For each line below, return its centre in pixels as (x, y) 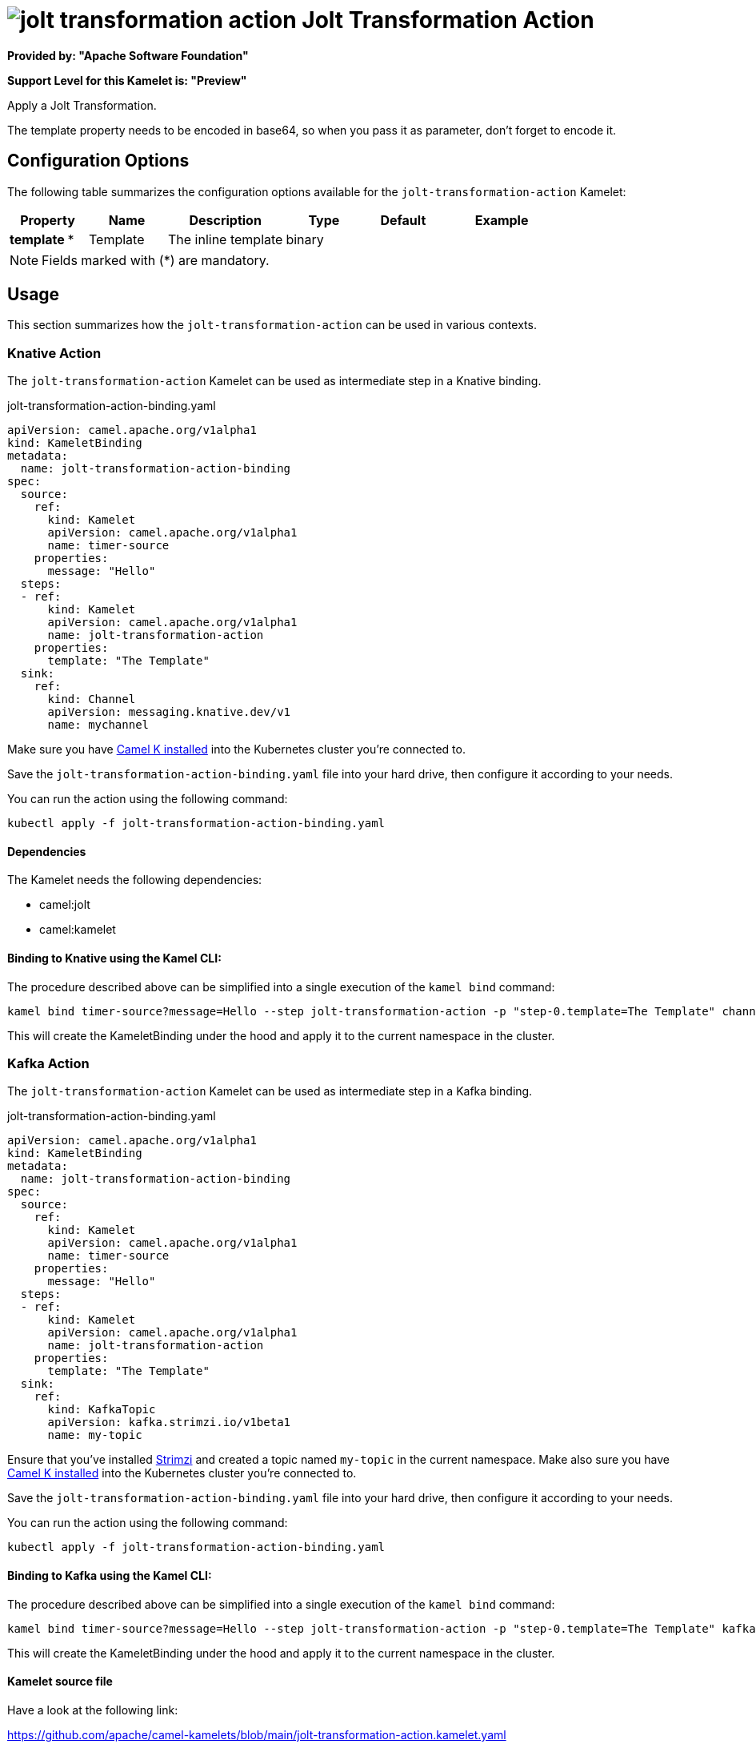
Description (225, 220)
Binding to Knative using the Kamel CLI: (114, 958)
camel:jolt (65, 905)
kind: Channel (92, 699)
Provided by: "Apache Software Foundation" (128, 55)
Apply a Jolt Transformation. (82, 105)
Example (502, 220)
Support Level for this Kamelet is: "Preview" (127, 80)
